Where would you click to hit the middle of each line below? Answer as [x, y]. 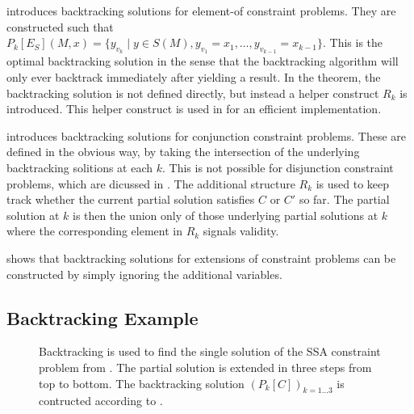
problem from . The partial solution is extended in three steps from [205, 367]
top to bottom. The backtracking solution [142, 383]
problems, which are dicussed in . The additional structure [151, 183]
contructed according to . [101, 401]
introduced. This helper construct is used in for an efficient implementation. [194, 109]
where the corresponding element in [94, 231]
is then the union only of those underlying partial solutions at [226, 215]
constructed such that [60, 26]
